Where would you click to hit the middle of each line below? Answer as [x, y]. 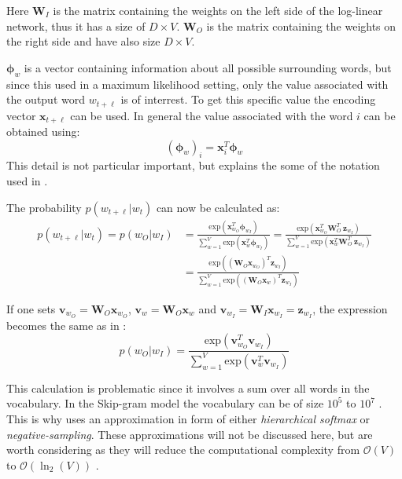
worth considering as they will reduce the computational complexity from [183, 450]
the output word [46, 99]
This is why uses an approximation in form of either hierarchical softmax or [188, 418]
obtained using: [43, 132]
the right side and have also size [83, 41]
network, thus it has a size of [76, 26]
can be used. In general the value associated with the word [212, 115]
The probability [44, 207]
